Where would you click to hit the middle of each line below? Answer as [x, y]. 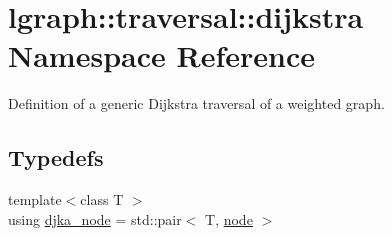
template [35, 199]
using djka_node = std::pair [95, 218]
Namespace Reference [161, 55]
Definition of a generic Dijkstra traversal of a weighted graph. [196, 103]
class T [102, 199]
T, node [229, 218]
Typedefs [56, 157]
